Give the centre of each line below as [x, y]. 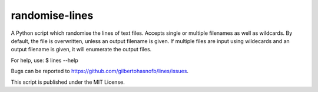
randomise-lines [52, 15]
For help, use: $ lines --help [45, 60]
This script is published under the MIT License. [68, 82]
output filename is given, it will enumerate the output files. [81, 50]
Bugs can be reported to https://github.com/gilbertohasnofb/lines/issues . [100, 71]
